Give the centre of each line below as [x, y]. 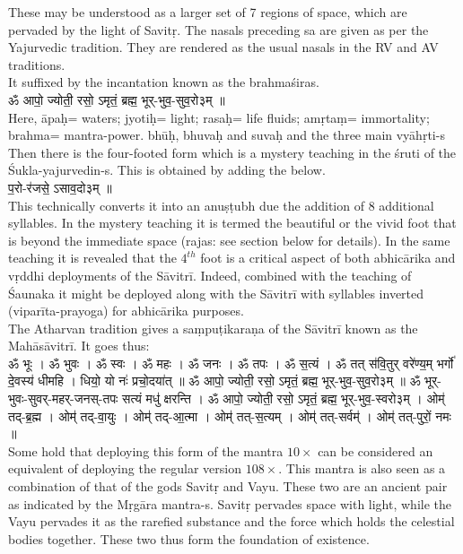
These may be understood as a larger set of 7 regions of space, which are [208, 12]
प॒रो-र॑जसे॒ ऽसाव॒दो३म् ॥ [60, 187]
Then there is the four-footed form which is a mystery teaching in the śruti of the [232, 152]
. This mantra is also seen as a [362, 468]
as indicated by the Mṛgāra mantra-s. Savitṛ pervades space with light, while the [230, 503]
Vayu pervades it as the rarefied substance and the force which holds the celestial [231, 521]
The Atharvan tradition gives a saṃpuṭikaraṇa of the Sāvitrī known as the [213, 328]
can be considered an [376, 450]
